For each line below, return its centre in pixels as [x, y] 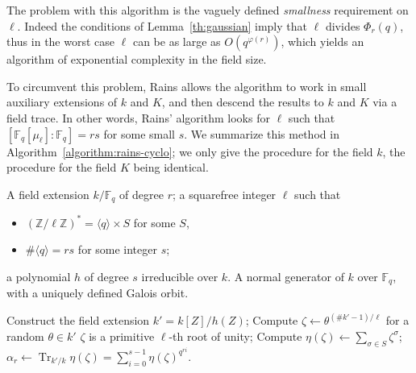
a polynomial [39, 276]
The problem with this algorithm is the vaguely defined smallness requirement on [208, 10]
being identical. [171, 167]
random [25, 336]
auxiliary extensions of [62, 102]
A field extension [48, 194]
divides [343, 25]
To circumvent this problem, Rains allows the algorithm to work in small [187, 86]
